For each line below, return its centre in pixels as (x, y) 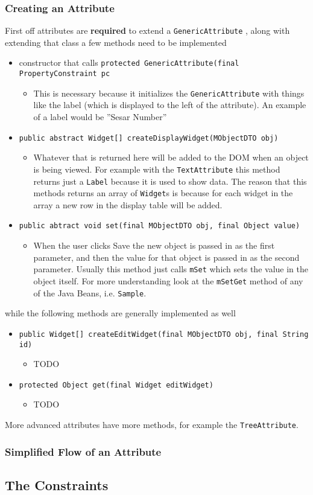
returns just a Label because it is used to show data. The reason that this (170, 181)
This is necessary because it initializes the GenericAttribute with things (169, 93)
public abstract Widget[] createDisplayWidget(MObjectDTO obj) (149, 138)
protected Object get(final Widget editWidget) (116, 385)
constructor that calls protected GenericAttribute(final (129, 62)
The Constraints (57, 484)
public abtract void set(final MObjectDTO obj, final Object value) (160, 226)
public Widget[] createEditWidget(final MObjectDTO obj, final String (164, 334)
